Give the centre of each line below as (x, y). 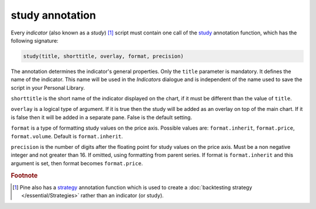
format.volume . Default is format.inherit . (67, 136)
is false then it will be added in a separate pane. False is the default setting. (102, 117)
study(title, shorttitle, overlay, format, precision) (103, 56)
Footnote (24, 175)
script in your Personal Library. (48, 88)
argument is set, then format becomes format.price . (77, 163)
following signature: (35, 40)
